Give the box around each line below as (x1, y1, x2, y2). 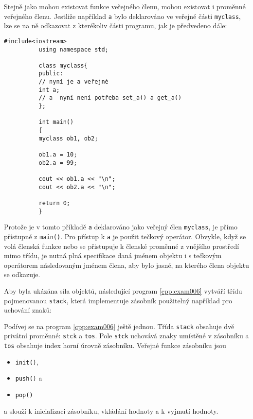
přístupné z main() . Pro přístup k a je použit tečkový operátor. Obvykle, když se (4, 231, 246, 241)
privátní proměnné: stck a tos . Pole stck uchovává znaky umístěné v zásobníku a (4, 331, 249, 341)
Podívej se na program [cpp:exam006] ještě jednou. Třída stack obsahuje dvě (4, 321, 235, 331)
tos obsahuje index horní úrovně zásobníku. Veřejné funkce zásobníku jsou (4, 340, 226, 350)
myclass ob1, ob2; (38, 135, 98, 142)
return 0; (38, 199, 71, 207)
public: (38, 70, 63, 77)
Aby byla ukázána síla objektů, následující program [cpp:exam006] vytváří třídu (4, 285, 242, 296)
